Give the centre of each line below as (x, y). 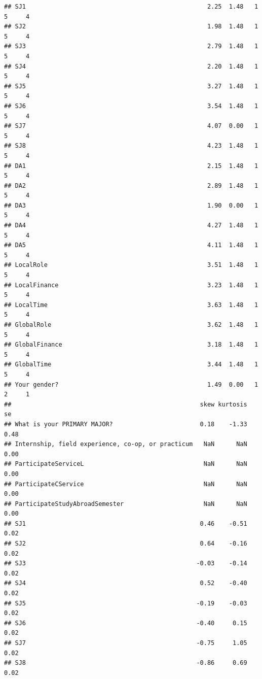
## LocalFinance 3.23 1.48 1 (131, 285)
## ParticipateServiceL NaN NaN (126, 464)
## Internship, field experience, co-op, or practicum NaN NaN (126, 444)
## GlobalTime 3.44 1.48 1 (131, 365)
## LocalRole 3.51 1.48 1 (131, 265)
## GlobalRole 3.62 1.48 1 (131, 325)
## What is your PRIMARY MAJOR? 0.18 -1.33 (126, 424)
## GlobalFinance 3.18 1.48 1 (131, 345)
